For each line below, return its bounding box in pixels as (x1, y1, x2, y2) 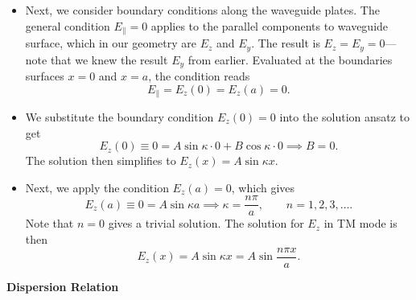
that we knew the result (50, 51, 168, 68)
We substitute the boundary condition (25, 109, 214, 125)
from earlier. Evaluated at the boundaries (187, 51, 393, 68)
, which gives (231, 179, 295, 195)
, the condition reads (148, 67, 250, 84)
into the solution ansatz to (279, 109, 410, 125)
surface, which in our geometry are (25, 35, 196, 51)
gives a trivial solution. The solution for (108, 215, 304, 232)
